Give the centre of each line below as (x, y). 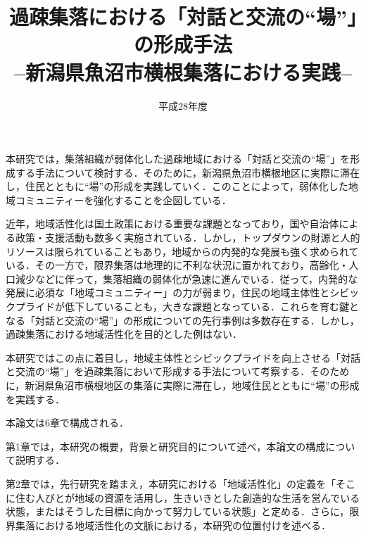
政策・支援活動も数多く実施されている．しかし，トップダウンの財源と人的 (188, 238)
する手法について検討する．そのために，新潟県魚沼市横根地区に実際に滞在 (187, 172)
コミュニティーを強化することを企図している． (123, 200)
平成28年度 (183, 105)
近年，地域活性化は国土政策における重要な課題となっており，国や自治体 (172, 223)
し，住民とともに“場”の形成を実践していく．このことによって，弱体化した (177, 186)
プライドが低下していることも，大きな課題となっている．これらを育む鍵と (187, 307)
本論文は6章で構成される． (67, 423)
